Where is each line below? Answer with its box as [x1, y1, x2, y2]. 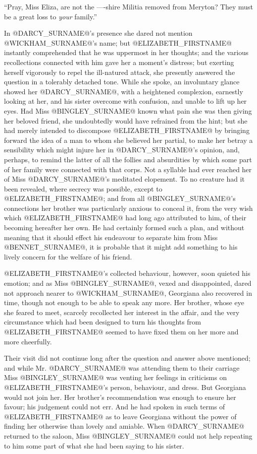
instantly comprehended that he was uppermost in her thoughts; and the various [4, 47, 249, 58]
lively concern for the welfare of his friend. [4, 251, 132, 261]
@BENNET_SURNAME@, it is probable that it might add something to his [4, 242, 238, 252]
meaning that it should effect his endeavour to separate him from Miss [4, 232, 218, 242]
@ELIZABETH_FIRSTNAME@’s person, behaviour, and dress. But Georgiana [4, 382, 246, 392]
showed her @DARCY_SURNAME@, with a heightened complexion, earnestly [4, 86, 243, 96]
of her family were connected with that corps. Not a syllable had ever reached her [4, 164, 252, 174]
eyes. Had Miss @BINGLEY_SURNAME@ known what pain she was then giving [4, 105, 252, 116]
